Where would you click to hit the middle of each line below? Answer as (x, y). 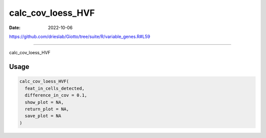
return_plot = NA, (47, 109)
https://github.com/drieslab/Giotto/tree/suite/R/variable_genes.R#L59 (80, 36)
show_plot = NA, (44, 102)
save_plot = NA (43, 116)
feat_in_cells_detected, (55, 88)
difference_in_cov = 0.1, (56, 95)
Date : (15, 28)
